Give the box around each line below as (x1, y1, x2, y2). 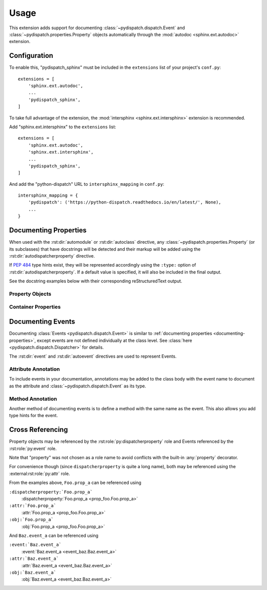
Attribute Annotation (9, 366, 60, 373)
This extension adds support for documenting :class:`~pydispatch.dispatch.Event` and (9, 25, 185, 31)
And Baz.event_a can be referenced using (9, 533, 99, 538)
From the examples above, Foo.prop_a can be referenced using (9, 480, 142, 485)
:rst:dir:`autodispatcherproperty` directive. (9, 253, 95, 259)
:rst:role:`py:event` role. (9, 445, 57, 451)
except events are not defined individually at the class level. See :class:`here (37, 337, 192, 343)
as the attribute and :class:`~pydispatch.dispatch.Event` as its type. (9, 383, 146, 389)
